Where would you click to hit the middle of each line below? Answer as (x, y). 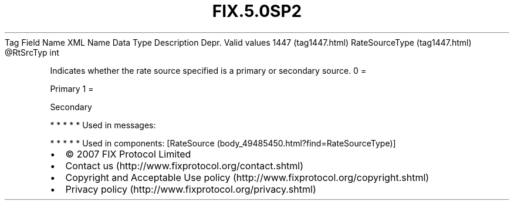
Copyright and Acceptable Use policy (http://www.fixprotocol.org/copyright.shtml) (247, 177)
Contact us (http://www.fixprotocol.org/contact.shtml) (185, 165)
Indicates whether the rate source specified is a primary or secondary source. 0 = (208, 70)
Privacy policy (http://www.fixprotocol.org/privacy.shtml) (191, 189)
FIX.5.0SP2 (257, 11)
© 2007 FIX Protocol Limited (128, 154)
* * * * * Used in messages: (103, 125)
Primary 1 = (72, 88)
